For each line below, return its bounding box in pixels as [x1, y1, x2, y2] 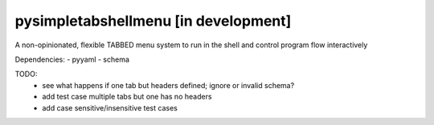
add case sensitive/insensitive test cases [42, 103, 178, 112]
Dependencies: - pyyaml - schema [14, 54, 130, 64]
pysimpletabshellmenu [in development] [14, 12, 292, 30]
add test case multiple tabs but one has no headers [42, 92, 212, 102]
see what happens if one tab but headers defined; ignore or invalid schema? [42, 80, 295, 90]
